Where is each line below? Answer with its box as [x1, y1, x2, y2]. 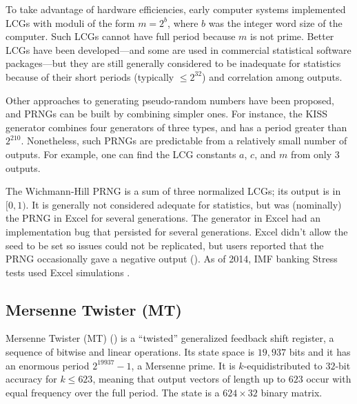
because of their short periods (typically [6, 69, 174, 84]
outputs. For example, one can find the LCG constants [6, 146, 236, 161]
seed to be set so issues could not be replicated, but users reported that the [6, 238, 324, 252]
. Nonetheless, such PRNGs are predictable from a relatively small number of [21, 133, 347, 148]
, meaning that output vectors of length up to [92, 372, 286, 386]
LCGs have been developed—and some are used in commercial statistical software [6, 42, 351, 57]
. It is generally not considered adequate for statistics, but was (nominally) [25, 197, 342, 211]
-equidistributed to [243, 358, 323, 372]
